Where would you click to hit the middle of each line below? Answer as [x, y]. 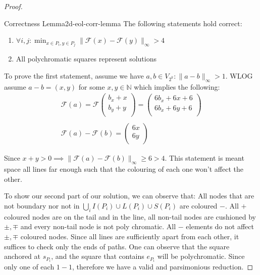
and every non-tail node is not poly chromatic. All [98, 226]
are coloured [198, 205]
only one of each [29, 267]
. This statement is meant [204, 158]
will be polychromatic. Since [201, 256]
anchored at [22, 256]
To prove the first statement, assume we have [74, 75]
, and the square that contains [98, 256]
